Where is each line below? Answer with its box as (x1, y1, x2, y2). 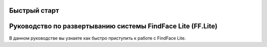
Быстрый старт (9, 6, 59, 15)
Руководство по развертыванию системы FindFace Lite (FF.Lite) (9, 22, 218, 30)
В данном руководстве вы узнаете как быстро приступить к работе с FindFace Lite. (9, 35, 186, 41)
